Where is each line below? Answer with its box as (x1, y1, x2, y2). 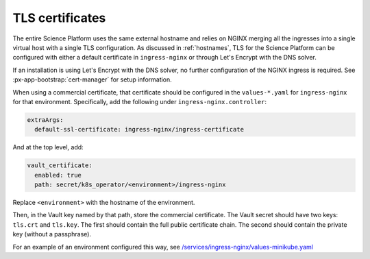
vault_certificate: (27, 162, 92, 169)
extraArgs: (27, 116, 64, 123)
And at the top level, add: (12, 143, 84, 151)
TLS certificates (12, 10, 106, 25)
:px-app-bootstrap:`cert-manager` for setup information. (12, 75, 173, 84)
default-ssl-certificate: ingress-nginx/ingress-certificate (34, 125, 245, 134)
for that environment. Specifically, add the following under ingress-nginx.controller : (12, 97, 267, 106)
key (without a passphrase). (12, 230, 92, 238)
